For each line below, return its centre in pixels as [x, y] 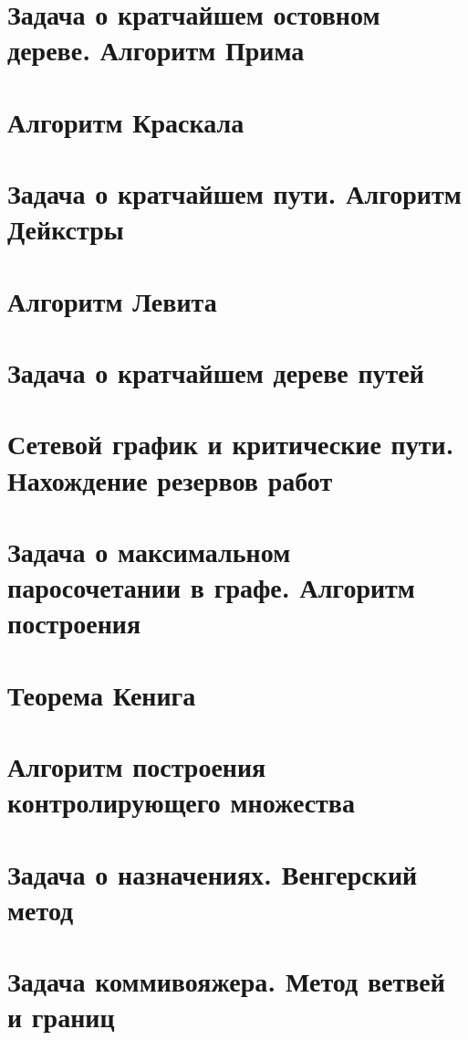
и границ [61, 1017]
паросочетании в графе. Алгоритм [211, 587]
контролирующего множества [181, 802]
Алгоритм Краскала [126, 121]
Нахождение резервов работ [170, 479]
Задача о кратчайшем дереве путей [216, 372]
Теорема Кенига [102, 694]
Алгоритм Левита [112, 300]
